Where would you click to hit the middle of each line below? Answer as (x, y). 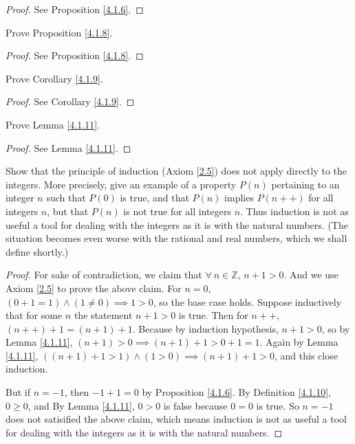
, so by (336, 328)
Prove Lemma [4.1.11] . (53, 124)
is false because (195, 405)
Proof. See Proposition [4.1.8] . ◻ (75, 55)
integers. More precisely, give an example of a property (121, 184)
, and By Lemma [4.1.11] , (81, 405)
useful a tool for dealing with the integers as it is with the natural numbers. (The (177, 224)
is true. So (278, 405)
